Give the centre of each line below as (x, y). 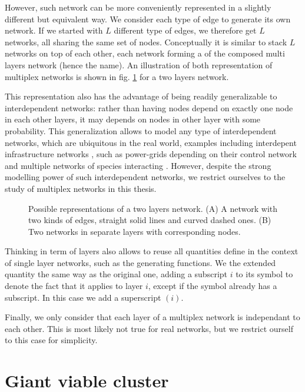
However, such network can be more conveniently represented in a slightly (138, 7)
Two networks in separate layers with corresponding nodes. (135, 231)
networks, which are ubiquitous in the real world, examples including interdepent (151, 142)
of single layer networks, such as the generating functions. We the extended (140, 262)
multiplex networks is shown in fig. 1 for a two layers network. (117, 76)
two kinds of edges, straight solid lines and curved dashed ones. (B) (150, 220)
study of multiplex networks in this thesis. (81, 188)
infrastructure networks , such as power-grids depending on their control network (151, 154)
